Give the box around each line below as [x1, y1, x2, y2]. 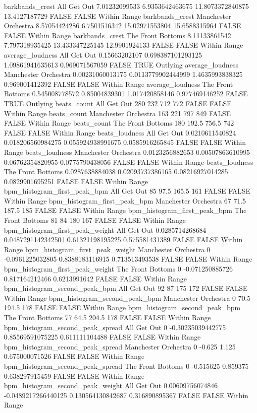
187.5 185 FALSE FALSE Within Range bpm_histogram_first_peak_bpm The [4, 205, 247, 215]
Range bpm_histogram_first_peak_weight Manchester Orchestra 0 [4, 244, 210, 254]
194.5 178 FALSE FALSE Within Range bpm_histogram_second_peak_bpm [4, 302, 241, 313]
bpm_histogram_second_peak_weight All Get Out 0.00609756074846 [4, 380, 218, 391]
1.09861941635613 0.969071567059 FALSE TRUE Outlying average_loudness [4, 59, 238, 69]
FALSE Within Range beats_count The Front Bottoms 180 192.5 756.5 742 [4, 118, 234, 128]
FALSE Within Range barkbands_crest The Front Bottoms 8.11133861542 [4, 30, 231, 40]
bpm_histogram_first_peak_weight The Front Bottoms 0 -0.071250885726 [4, 264, 233, 274]
